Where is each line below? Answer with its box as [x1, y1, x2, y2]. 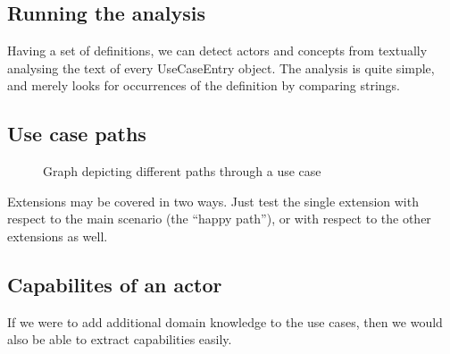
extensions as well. [7, 226, 108, 245]
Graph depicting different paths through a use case [43, 162, 321, 181]
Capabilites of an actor [7, 270, 222, 298]
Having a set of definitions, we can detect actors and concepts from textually [7, 41, 428, 60]
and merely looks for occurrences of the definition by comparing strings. [7, 76, 401, 95]
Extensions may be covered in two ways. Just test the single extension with [7, 191, 419, 210]
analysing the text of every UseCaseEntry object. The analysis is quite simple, [7, 58, 435, 77]
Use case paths [7, 120, 146, 147]
